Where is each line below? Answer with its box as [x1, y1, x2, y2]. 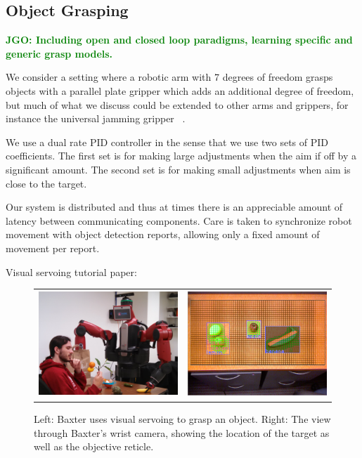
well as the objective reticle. [34, 439, 154, 454]
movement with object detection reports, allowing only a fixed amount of [6, 227, 320, 242]
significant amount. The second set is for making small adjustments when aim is [6, 162, 351, 176]
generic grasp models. [6, 46, 113, 60]
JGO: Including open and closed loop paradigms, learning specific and [6, 32, 353, 47]
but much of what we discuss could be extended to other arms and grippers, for [6, 97, 349, 112]
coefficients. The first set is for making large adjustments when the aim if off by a [6, 148, 357, 163]
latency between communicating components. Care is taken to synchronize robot [6, 213, 352, 228]
